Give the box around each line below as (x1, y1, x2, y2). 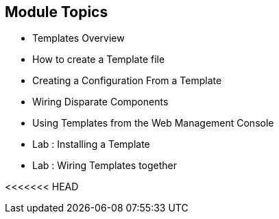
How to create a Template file (32, 53, 165, 66)
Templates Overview (32, 32, 125, 44)
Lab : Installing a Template (32, 138, 150, 151)
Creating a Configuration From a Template (32, 75, 222, 87)
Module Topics (5, 3, 108, 21)
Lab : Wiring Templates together (32, 159, 178, 172)
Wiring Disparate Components (32, 96, 169, 108)
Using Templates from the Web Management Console (32, 117, 274, 129)
